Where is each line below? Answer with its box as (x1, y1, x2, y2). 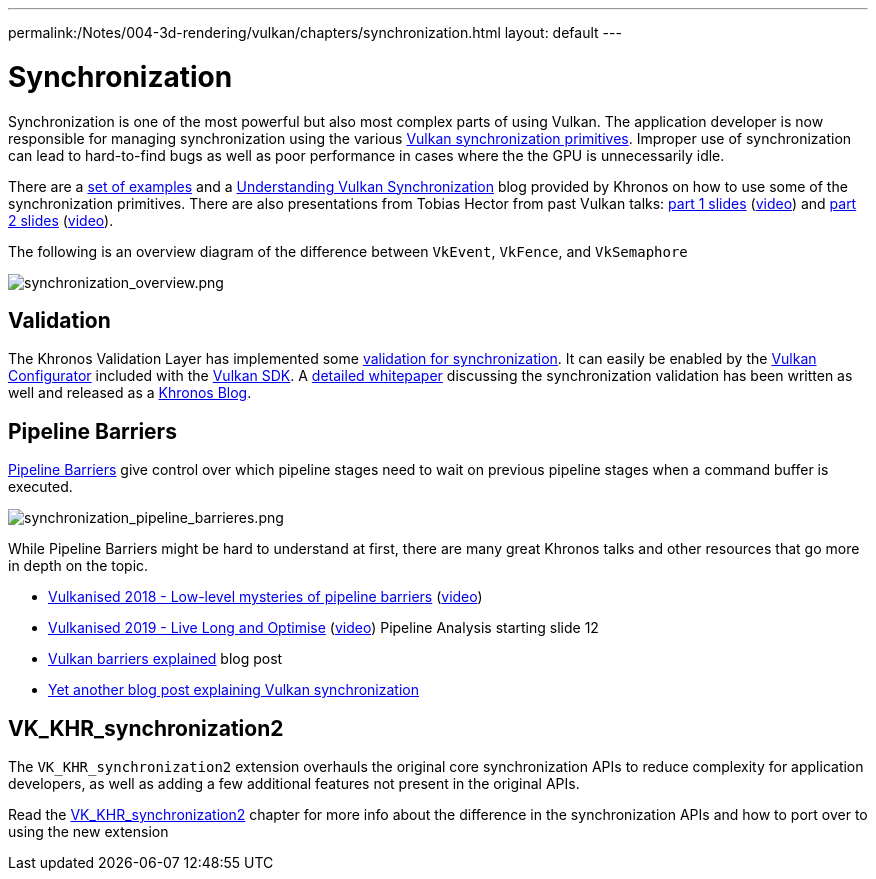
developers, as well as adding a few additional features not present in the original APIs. (8, 775, 580, 793)
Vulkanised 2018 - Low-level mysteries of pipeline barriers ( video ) (48, 588, 483, 606)
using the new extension (8, 823, 169, 841)
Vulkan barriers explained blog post (48, 650, 283, 668)
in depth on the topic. (8, 557, 149, 575)
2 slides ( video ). (8, 211, 114, 229)
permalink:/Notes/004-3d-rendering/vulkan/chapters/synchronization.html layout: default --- (8, 24, 622, 41)
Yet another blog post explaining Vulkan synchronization (48, 681, 419, 699)
